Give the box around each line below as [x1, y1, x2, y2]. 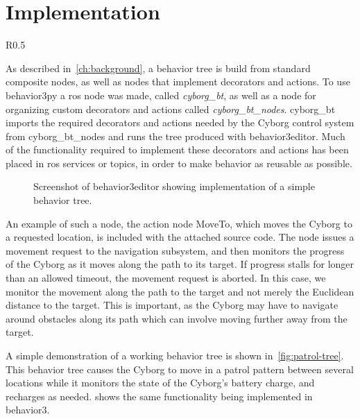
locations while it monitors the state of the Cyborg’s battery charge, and [6, 375, 315, 390]
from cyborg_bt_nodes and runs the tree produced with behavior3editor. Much [6, 128, 345, 143]
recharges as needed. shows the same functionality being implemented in [6, 388, 313, 403]
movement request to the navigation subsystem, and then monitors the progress [6, 243, 345, 257]
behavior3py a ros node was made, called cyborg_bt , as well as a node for [6, 87, 316, 102]
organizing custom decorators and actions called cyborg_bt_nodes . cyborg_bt [6, 101, 336, 116]
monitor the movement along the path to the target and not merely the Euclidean [6, 284, 354, 298]
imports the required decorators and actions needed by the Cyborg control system [6, 115, 354, 130]
